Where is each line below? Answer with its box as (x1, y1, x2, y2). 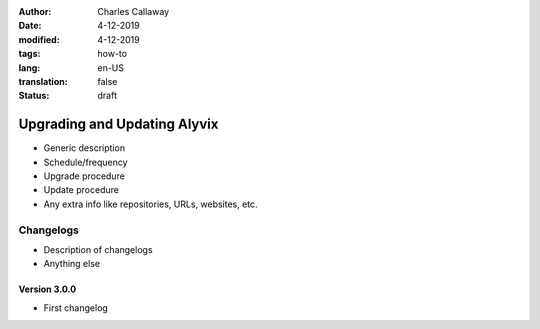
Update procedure (43, 184, 120, 196)
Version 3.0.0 (18, 283, 77, 295)
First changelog (43, 301, 109, 314)
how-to (97, 48, 128, 60)
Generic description (43, 142, 125, 154)
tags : (18, 48, 41, 60)
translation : (18, 75, 69, 87)
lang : (18, 61, 41, 74)
